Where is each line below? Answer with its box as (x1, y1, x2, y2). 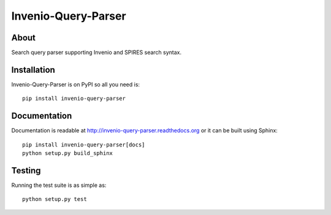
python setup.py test (22, 196, 87, 203)
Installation (11, 64, 55, 75)
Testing (11, 165, 41, 176)
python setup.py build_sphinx (22, 150, 113, 157)
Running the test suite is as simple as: (11, 181, 107, 189)
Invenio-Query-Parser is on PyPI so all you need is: (11, 80, 140, 88)
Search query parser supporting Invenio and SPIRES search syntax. (11, 49, 182, 56)
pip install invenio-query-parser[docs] (22, 141, 145, 148)
